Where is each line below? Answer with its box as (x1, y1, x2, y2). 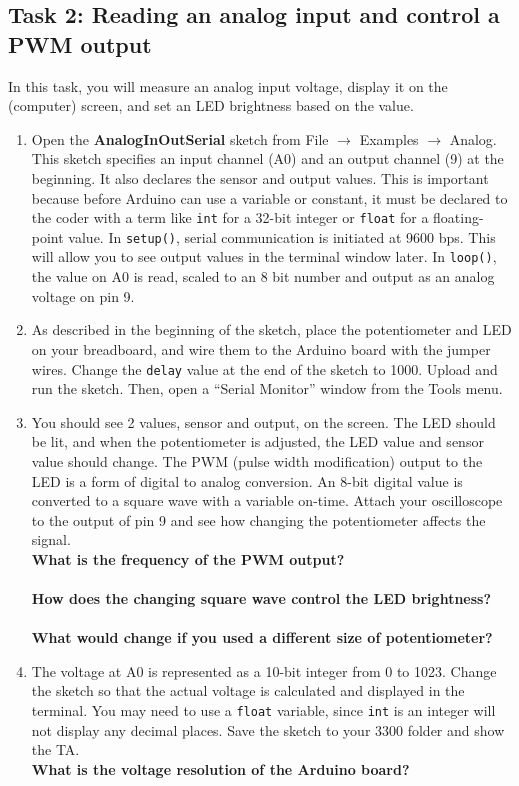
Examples (359, 128, 419, 149)
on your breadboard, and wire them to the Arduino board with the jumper (31, 338, 491, 359)
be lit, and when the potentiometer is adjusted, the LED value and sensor (31, 431, 484, 452)
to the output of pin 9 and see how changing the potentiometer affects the (31, 509, 486, 530)
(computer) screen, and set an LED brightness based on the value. (8, 95, 414, 116)
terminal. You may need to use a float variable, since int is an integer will (31, 700, 496, 721)
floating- (433, 207, 484, 228)
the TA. (31, 739, 80, 760)
